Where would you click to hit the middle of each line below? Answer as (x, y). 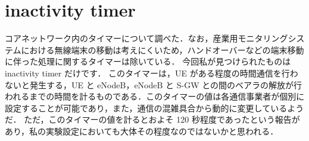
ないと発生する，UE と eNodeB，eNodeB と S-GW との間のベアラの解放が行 (154, 84)
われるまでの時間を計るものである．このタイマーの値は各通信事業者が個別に (155, 96)
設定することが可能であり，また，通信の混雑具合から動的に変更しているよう (154, 108)
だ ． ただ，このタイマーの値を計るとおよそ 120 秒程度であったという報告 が (152, 119)
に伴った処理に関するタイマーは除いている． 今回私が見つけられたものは (148, 61)
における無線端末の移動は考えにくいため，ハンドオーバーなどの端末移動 (163, 49)
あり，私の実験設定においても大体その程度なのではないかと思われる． (142, 131)
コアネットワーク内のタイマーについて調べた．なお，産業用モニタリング (146, 38)
